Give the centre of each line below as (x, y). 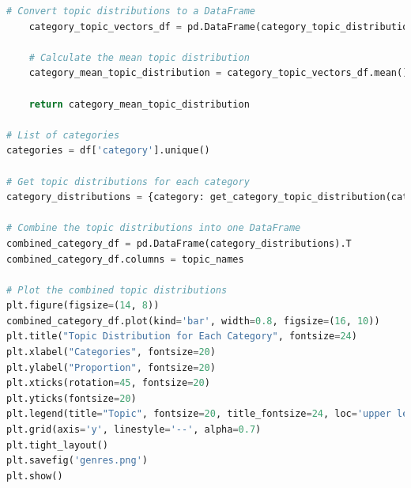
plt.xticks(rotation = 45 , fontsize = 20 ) (108, 383)
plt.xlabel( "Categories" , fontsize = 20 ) (111, 352)
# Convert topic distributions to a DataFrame (131, 11)
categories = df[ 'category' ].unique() (108, 151)
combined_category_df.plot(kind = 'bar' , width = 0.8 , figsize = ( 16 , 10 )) (193, 321)
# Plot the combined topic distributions (117, 290)
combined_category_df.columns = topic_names (125, 259)
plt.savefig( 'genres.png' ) (77, 461)
